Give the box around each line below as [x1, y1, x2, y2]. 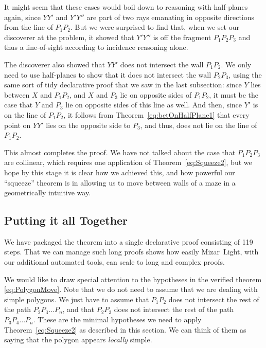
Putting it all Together [4, 212, 128, 228]
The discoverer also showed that [4, 59, 105, 69]
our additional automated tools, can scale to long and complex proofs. [4, 257, 225, 267]
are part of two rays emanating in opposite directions [86, 11, 255, 22]
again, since [4, 11, 41, 22]
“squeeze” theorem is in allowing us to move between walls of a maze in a [4, 177, 236, 188]
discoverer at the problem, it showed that [4, 31, 134, 42]
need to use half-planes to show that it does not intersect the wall [4, 69, 211, 80]
